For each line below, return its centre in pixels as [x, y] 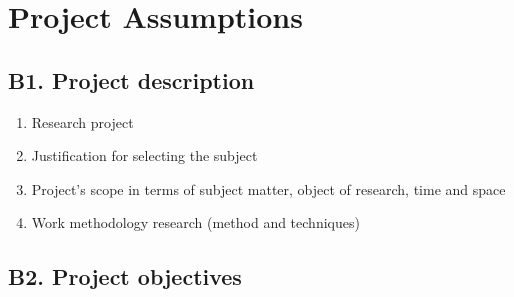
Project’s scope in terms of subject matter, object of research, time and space [268, 188]
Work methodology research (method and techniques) [195, 222]
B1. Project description [131, 79]
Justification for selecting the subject [144, 155]
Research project [82, 121]
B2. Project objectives [125, 276]
